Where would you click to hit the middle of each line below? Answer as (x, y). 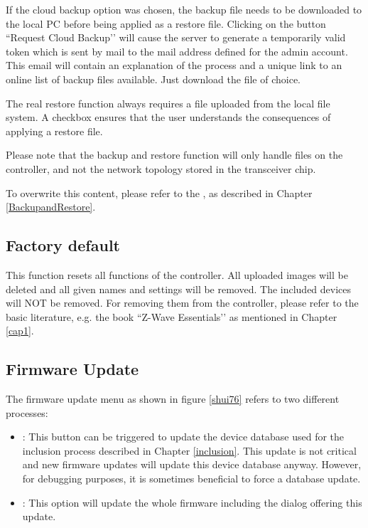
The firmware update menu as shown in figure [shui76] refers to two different (173, 399)
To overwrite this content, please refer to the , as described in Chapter (159, 192)
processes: (27, 412)
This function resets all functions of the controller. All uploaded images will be (177, 274)
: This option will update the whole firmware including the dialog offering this (192, 502)
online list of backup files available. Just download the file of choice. (153, 79)
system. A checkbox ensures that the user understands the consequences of (168, 117)
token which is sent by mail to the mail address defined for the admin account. (177, 51)
